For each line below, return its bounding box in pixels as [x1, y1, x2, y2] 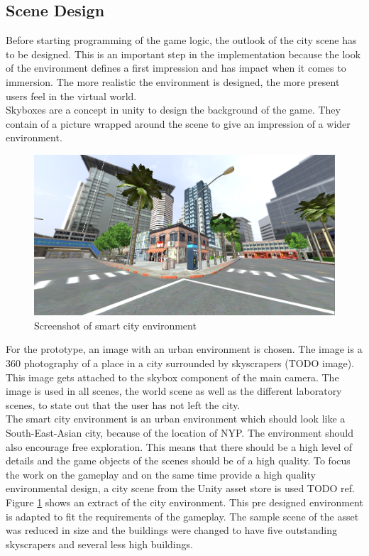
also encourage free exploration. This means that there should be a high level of [6, 439, 353, 454]
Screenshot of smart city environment [34, 317, 197, 332]
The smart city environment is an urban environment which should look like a [6, 411, 346, 426]
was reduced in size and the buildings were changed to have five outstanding [6, 523, 338, 538]
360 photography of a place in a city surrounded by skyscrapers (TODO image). [6, 355, 355, 370]
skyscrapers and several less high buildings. [6, 536, 193, 551]
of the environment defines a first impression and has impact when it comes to [6, 60, 346, 75]
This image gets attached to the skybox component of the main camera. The [6, 369, 339, 384]
